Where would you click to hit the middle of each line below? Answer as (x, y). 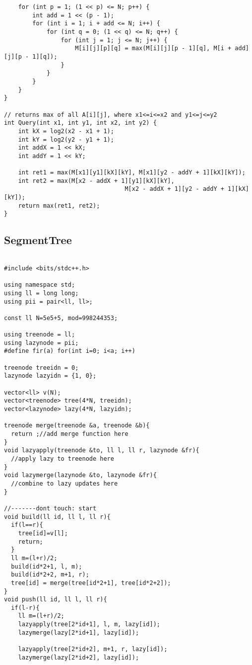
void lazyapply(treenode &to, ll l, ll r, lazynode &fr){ (102, 451)
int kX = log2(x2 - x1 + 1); (66, 131)
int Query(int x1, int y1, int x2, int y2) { (80, 123)
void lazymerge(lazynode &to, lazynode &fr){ (80, 475)
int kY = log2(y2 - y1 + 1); (66, 139)
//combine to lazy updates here (64, 483)
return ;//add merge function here (70, 434)
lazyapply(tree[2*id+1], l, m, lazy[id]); (89, 624)
